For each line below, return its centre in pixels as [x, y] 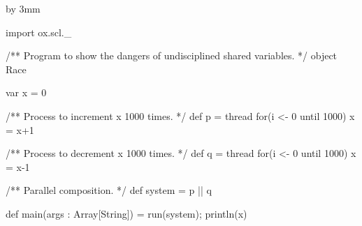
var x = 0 [26, 92]
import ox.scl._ [39, 32]
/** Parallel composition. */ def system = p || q [109, 190]
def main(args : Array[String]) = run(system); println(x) [126, 213]
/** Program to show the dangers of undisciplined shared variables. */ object [172, 55]
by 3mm [23, 8]
